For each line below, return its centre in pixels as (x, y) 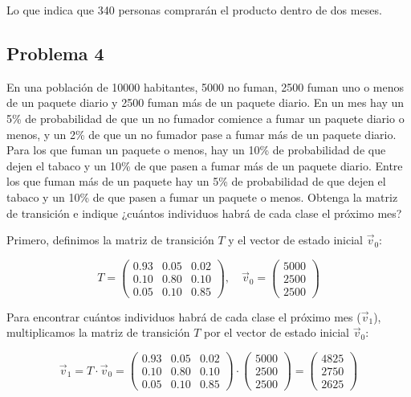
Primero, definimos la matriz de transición (110, 240)
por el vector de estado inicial (277, 332)
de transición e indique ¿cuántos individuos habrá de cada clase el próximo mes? (204, 213)
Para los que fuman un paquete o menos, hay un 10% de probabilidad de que (196, 150)
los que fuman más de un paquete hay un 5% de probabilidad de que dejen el (196, 181)
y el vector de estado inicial (295, 240)
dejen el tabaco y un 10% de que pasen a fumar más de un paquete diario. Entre (205, 165)
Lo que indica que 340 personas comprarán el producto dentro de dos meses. (194, 10)
